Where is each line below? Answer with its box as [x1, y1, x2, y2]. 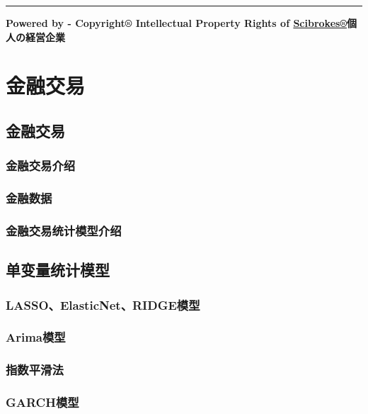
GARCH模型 [6, 393, 79, 411]
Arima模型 [6, 328, 66, 346]
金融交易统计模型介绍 [6, 221, 122, 239]
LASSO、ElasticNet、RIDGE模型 [6, 296, 200, 313]
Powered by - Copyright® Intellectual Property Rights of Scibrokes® [6, 16, 347, 30]
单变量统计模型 [6, 259, 110, 281]
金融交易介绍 [6, 157, 76, 174]
